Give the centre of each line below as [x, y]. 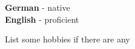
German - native [38, 7]
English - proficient [42, 19]
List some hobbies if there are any [67, 39]
